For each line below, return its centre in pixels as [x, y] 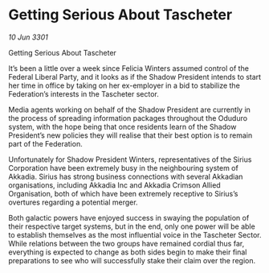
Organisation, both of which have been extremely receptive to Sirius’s [123, 193]
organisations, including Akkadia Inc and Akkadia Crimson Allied [114, 185]
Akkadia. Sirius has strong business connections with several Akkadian [126, 176]
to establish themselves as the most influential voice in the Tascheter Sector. [135, 234]
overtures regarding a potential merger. [73, 202]
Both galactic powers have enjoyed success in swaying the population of [129, 217]
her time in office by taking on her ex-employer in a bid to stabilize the [124, 85]
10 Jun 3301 [28, 37]
